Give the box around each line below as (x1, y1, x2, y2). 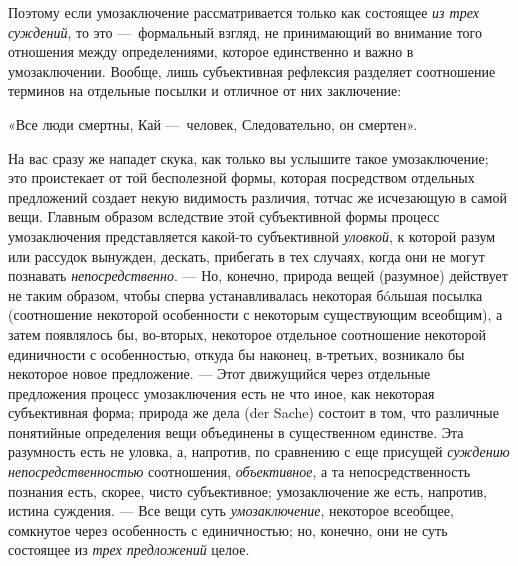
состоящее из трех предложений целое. (8, 539, 250, 560)
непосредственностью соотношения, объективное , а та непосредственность (8, 461, 471, 482)
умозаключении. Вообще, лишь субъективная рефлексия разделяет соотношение (8, 60, 496, 81)
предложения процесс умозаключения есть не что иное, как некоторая (8, 382, 435, 403)
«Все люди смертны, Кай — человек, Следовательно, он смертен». (8, 113, 418, 134)
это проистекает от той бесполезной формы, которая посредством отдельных (8, 167, 475, 188)
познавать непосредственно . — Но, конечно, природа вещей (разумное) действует (8, 265, 508, 286)
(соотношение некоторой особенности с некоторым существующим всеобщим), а (8, 304, 503, 325)
